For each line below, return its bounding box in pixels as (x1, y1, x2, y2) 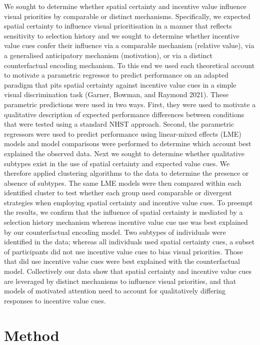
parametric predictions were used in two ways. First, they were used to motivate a (4, 99, 256, 109)
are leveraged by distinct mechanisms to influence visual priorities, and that (4, 275, 236, 286)
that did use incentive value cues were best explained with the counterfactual (4, 256, 240, 266)
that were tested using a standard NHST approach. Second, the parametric (4, 119, 234, 129)
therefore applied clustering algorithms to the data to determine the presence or (4, 168, 249, 178)
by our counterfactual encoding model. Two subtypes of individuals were (4, 226, 226, 237)
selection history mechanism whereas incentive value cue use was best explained (4, 217, 248, 227)
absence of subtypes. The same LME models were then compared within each (4, 177, 241, 188)
